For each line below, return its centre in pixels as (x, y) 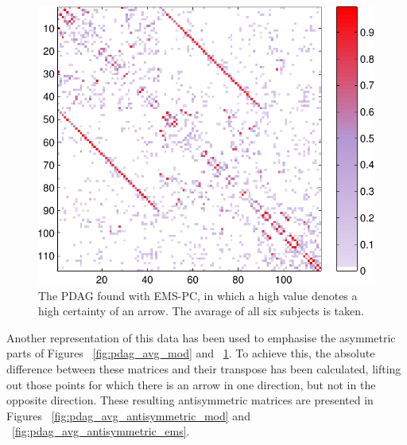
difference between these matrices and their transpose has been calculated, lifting (204, 368)
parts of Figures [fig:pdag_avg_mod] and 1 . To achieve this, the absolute (191, 353)
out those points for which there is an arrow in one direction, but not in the (191, 384)
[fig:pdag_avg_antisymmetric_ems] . (101, 431)
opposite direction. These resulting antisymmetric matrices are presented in (190, 400)
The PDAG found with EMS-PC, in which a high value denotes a (198, 295)
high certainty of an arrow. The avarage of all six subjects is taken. (201, 311)
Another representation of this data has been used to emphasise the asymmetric (201, 337)
